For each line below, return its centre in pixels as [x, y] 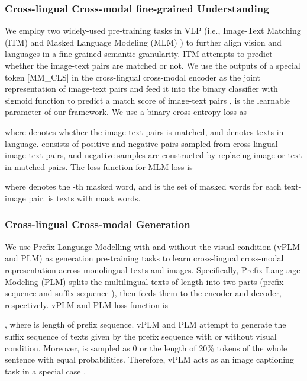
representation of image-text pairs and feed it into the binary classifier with [141, 89]
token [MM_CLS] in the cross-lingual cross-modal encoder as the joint [133, 77]
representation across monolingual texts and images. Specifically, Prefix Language [153, 269]
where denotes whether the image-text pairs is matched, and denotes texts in [144, 131]
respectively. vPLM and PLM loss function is [87, 304]
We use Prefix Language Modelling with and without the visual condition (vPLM [152, 246]
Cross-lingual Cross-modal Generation [98, 224]
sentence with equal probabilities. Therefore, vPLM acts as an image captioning [149, 359]
